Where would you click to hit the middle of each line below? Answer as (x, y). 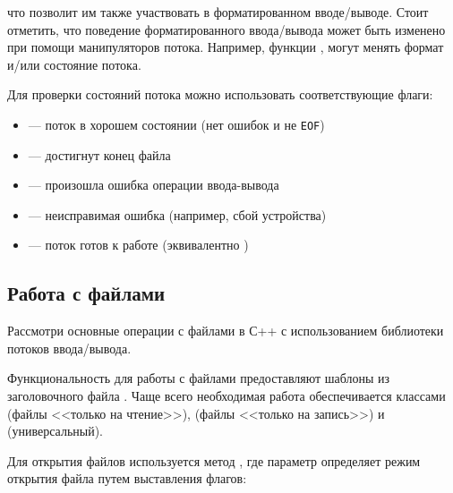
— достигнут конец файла (99, 154)
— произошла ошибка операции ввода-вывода (154, 185)
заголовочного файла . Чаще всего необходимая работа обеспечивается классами (226, 395)
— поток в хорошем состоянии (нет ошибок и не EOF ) (176, 124)
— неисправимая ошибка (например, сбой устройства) (177, 214)
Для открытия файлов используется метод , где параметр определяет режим (214, 460)
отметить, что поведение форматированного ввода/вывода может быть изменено (226, 29)
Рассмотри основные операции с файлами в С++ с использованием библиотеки (226, 331)
